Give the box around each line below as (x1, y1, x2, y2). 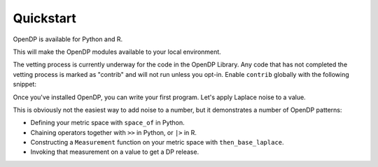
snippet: (13, 80, 36, 89)
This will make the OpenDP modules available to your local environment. (13, 48, 222, 56)
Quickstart (13, 10, 77, 26)
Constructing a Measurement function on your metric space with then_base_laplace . (30, 138, 284, 147)
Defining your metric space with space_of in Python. (30, 119, 185, 127)
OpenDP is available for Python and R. (13, 35, 122, 43)
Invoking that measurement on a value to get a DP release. (30, 147, 199, 157)
